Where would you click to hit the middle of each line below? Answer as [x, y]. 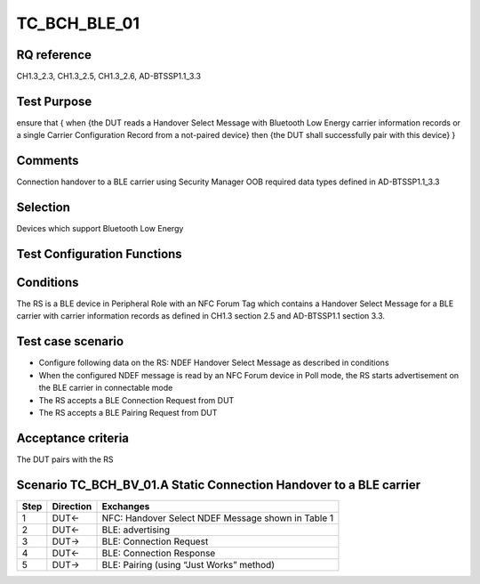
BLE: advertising [136, 530]
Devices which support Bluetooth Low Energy [100, 229]
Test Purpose [54, 101]
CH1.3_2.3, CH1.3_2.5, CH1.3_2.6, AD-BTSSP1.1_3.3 [109, 77]
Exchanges [126, 506]
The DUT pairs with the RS [65, 459]
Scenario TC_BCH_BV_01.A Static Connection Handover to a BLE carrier [219, 485]
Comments [48, 161]
